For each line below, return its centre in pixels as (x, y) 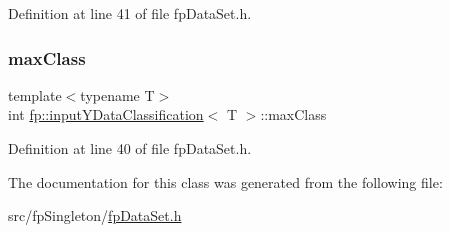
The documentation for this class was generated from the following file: (225, 181)
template (35, 94)
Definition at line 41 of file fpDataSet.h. (130, 13)
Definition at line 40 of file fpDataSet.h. (130, 148)
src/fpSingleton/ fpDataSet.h (95, 215)
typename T (117, 94)
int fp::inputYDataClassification (106, 114)
